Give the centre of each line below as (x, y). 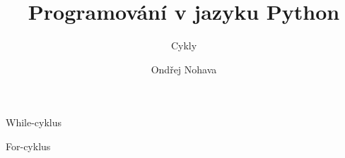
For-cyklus (28, 146)
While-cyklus (34, 122)
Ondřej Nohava (184, 69)
